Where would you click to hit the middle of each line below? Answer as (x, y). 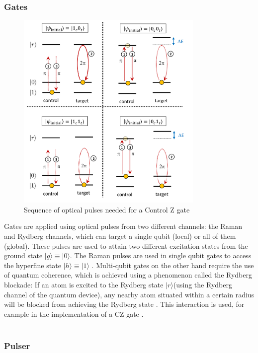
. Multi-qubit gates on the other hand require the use (173, 265)
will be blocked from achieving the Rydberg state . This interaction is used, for (124, 304)
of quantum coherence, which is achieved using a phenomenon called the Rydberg (128, 275)
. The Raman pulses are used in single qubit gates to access (161, 255)
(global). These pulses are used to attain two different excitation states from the (126, 246)
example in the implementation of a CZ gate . (74, 314)
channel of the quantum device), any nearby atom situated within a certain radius (129, 294)
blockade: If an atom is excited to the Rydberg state (84, 284)
